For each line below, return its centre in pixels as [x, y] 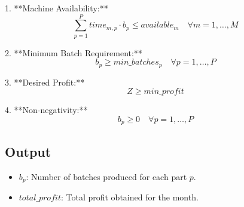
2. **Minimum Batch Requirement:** [74, 52]
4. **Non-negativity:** [46, 110]
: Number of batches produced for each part [106, 176]
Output [28, 151]
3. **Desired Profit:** [45, 82]
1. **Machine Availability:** [57, 8]
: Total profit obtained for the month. [129, 197]
